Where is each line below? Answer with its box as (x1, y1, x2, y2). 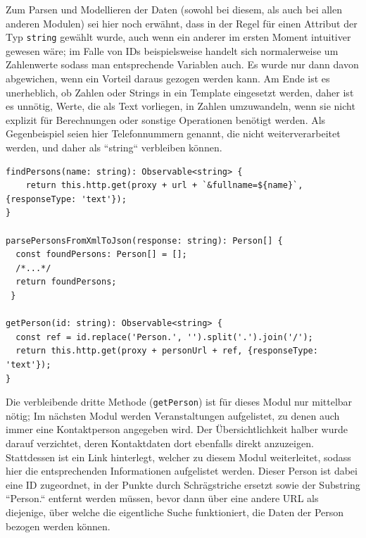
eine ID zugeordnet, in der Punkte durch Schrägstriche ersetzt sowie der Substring (6, 477, 360, 492)
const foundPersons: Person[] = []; (15, 249, 187, 260)
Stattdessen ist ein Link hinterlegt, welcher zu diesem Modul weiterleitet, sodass (6, 449, 351, 464)
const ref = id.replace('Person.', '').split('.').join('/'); (15, 332, 313, 342)
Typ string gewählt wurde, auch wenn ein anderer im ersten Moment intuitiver (6, 30, 351, 44)
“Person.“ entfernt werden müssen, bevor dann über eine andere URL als (6, 491, 319, 506)
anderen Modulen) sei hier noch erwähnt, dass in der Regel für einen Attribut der (6, 15, 358, 30)
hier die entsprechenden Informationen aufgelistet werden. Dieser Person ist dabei (6, 463, 358, 478)
